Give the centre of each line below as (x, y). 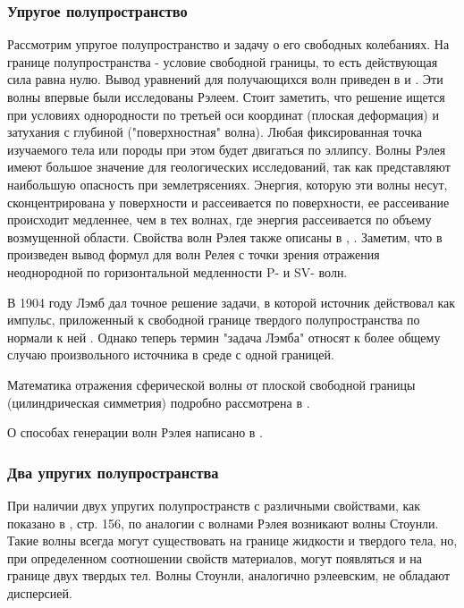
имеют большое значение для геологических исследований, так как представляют (229, 167)
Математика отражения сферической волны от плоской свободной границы (211, 384)
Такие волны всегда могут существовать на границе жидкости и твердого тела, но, (232, 540)
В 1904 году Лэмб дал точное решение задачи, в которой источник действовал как (232, 302)
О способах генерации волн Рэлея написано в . (135, 432)
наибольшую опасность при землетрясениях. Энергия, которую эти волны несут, (228, 184)
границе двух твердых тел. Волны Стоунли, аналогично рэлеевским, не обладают (229, 575)
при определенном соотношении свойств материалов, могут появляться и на (215, 557)
